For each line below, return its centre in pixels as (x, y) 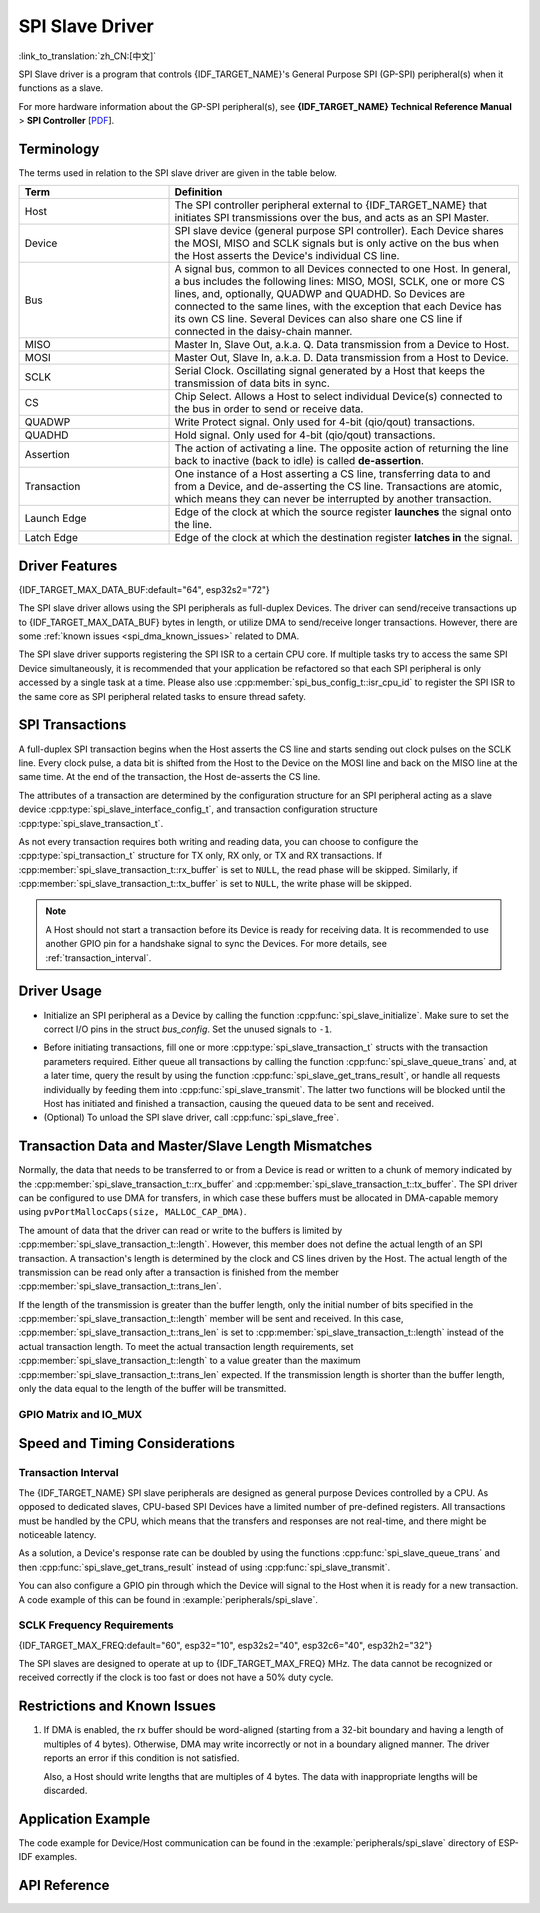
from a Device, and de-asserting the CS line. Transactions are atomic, (338, 487)
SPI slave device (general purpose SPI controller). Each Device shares (339, 231)
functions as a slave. (61, 88)
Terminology (59, 148)
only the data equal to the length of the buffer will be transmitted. (152, 1389)
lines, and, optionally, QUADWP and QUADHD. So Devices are (319, 294)
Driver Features (68, 565)
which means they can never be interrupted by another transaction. (333, 499)
